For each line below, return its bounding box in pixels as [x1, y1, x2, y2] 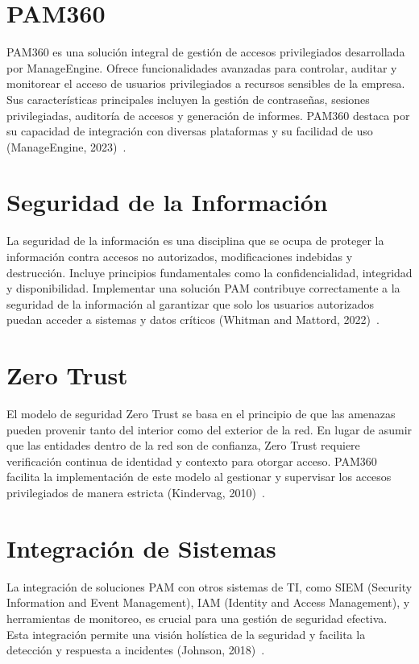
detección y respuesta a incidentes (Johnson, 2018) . [6, 641, 265, 658]
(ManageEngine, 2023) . [6, 138, 127, 155]
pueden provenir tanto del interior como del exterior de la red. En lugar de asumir [6, 421, 413, 438]
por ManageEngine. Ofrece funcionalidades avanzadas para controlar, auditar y [6, 59, 397, 76]
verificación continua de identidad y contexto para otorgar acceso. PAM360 [6, 452, 377, 469]
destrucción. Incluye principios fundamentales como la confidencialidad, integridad [6, 264, 413, 280]
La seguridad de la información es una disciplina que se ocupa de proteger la [6, 232, 384, 249]
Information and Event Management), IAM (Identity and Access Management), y [6, 594, 410, 611]
